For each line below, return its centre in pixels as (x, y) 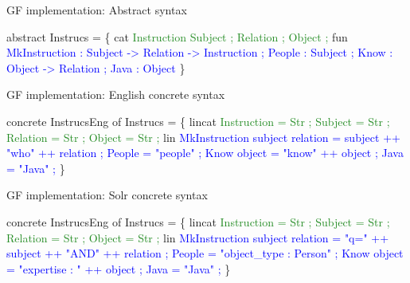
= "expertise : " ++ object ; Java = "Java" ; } (119, 268)
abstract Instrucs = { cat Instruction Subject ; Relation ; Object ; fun (177, 36)
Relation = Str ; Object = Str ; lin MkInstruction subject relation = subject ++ (203, 137)
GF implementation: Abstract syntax (97, 10)
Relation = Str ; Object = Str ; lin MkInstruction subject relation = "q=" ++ (198, 237)
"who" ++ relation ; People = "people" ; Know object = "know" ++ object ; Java (205, 153)
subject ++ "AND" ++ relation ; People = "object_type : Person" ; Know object (205, 253)
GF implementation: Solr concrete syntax (107, 195)
